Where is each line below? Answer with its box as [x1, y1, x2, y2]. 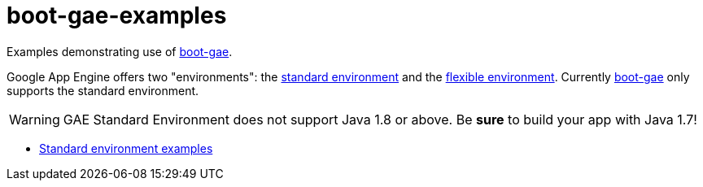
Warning [9, 111, 60, 128]
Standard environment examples [39, 141, 213, 155]
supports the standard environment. [7, 83, 199, 98]
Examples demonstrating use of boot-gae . [7, 44, 233, 59]
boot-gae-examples [7, 2, 227, 29]
